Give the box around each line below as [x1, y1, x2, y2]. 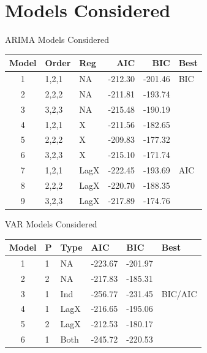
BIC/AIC [161, 287, 197, 300]
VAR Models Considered [5, 217, 97, 230]
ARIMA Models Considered [5, 33, 109, 46]
